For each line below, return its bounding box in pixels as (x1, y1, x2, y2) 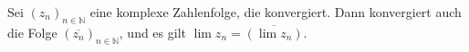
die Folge (7, 22, 57, 41)
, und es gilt (119, 22, 186, 41)
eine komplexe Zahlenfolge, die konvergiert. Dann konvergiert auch (89, 3, 462, 21)
